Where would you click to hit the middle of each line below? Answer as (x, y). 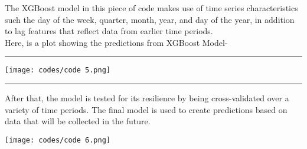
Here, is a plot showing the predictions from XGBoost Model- (116, 42)
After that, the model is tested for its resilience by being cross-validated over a (147, 98)
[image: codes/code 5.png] (58, 70)
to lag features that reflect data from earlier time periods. (109, 31)
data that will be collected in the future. (78, 121)
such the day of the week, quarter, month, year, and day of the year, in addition (150, 19)
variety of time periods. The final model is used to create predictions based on (146, 109)
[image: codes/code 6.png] (58, 140)
